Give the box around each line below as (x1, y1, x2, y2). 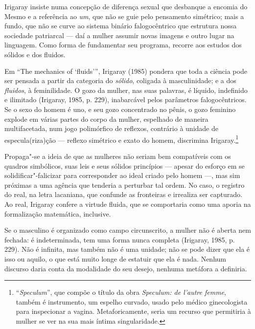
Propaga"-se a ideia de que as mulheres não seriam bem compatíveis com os (4, 151, 231, 161)
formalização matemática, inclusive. (4, 208, 111, 219)
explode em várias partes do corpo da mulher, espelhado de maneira (4, 113, 209, 124)
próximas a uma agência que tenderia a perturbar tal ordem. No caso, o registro (4, 179, 245, 190)
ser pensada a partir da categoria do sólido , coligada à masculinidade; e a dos (4, 75, 236, 86)
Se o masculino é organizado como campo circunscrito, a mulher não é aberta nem (4, 225, 251, 235)
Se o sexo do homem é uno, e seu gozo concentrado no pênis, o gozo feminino (4, 104, 236, 114)
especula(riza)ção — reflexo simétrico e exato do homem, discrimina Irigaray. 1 (4, 133, 238, 145)
